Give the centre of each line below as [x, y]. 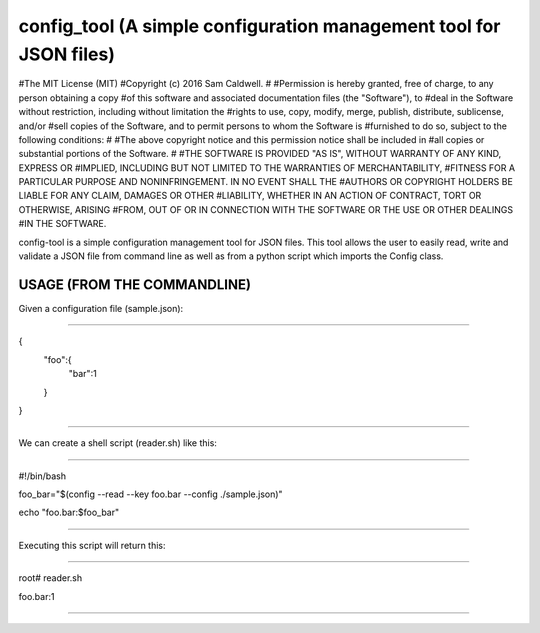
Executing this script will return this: [92, 545]
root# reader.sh [50, 578]
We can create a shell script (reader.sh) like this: [117, 443]
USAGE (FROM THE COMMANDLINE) [135, 284]
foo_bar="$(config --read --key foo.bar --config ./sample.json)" [151, 494]
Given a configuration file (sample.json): [101, 308]
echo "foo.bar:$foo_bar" [69, 512]
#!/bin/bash [42, 476]
